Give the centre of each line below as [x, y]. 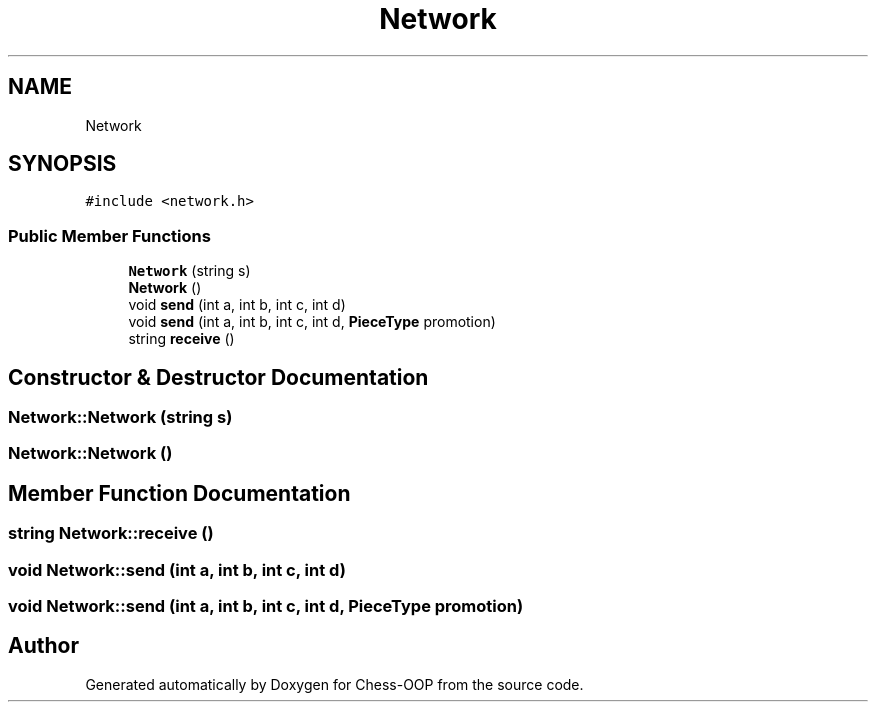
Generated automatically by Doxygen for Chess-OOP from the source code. [334, 684]
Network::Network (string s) [120, 417]
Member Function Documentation [179, 493]
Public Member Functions [109, 235]
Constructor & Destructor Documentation [218, 377]
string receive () [181, 339]
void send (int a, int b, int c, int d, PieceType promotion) [312, 322]
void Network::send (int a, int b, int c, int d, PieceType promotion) [266, 606]
